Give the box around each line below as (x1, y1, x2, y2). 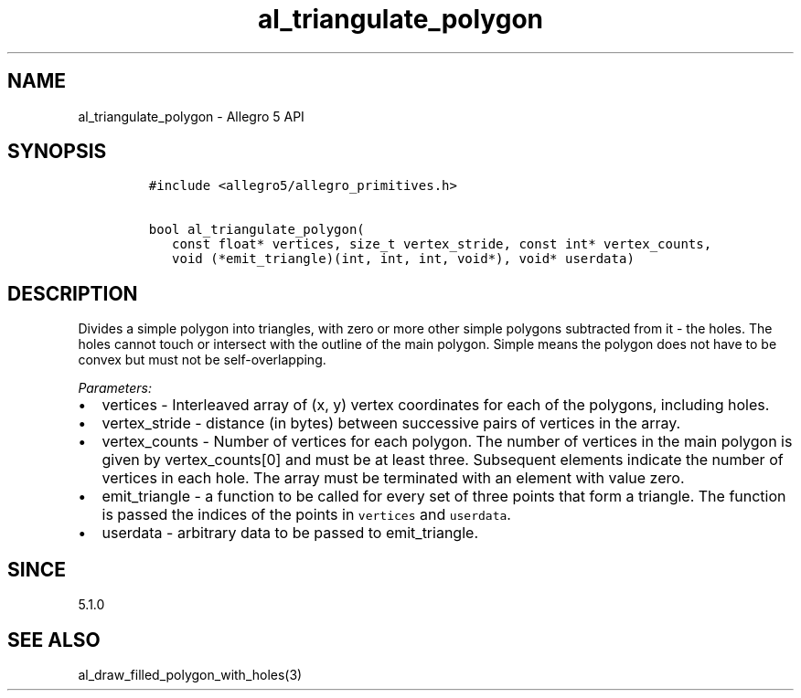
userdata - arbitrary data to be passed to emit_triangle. (101, 523, 478, 543)
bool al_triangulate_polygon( (148, 222, 365, 238)
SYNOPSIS (7, 140, 107, 164)
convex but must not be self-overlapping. (78, 352, 326, 368)
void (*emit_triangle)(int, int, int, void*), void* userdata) (172, 251, 635, 267)
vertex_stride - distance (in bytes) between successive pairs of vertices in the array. (101, 414, 681, 433)
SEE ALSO (7, 628, 101, 651)
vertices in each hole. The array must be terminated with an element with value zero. (101, 469, 685, 488)
